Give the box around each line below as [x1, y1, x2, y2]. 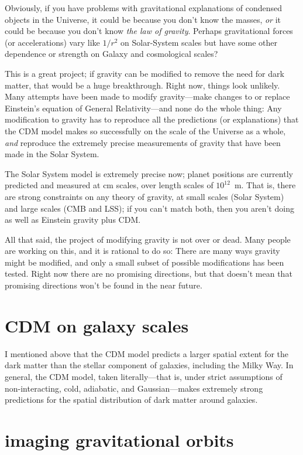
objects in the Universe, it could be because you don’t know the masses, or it [5, 13, 281, 25]
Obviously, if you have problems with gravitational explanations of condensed [5, 2, 283, 13]
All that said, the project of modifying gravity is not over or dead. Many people [5, 233, 291, 245]
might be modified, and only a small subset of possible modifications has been [5, 256, 284, 268]
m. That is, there [234, 179, 296, 191]
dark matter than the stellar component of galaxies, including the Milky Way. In [5, 359, 294, 371]
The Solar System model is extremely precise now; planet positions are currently [5, 167, 293, 179]
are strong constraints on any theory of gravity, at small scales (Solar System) [5, 190, 284, 202]
